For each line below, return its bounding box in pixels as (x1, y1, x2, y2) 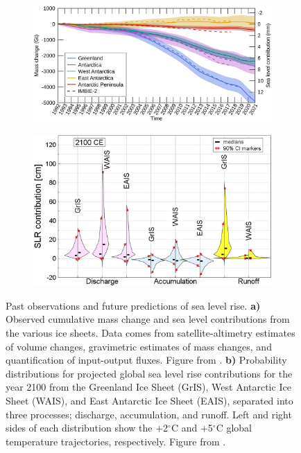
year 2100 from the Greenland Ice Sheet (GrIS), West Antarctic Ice (6, 380, 291, 394)
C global (216, 420, 252, 435)
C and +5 (171, 420, 213, 435)
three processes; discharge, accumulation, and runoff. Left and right (6, 407, 292, 421)
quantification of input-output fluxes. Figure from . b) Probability (6, 353, 287, 367)
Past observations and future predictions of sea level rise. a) (6, 298, 261, 312)
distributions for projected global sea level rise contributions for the (6, 366, 293, 380)
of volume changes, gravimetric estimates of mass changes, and (6, 339, 272, 353)
